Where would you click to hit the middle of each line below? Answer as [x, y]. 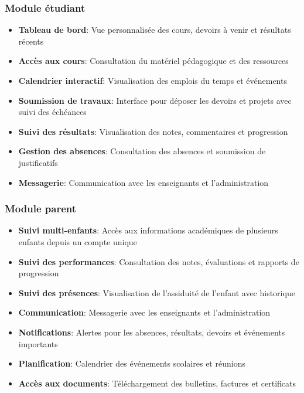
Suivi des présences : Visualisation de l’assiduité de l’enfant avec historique [157, 292]
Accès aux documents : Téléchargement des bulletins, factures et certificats [157, 383]
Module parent [41, 209]
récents [31, 41]
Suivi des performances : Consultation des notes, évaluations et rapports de [159, 261]
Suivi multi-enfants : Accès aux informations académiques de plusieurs [148, 230]
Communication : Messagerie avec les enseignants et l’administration [144, 312]
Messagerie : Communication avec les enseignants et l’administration [144, 182]
